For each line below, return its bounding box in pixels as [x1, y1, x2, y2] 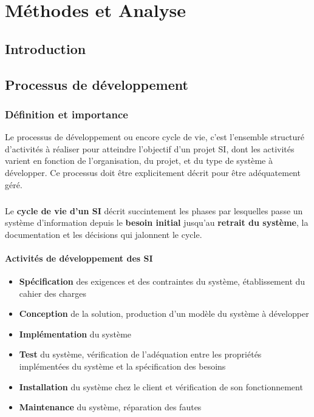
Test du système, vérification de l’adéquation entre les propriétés [19, 348, 262, 361]
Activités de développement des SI [5, 251, 153, 264]
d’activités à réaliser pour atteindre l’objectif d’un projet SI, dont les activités [5, 142, 295, 155]
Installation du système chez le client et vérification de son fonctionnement [19, 380, 303, 393]
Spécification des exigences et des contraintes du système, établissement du [19, 275, 305, 288]
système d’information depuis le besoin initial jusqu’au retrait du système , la [5, 216, 309, 229]
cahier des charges [19, 286, 87, 299]
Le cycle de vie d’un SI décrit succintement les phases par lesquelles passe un [5, 204, 303, 217]
